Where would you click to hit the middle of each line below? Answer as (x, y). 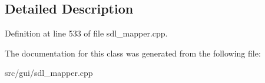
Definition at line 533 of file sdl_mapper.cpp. (86, 33)
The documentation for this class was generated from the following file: (133, 53)
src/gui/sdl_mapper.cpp (49, 73)
